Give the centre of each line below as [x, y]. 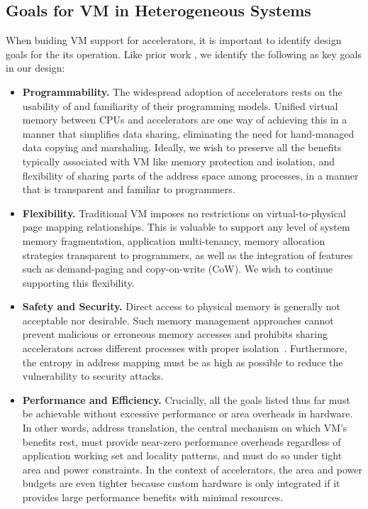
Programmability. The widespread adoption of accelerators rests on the [182, 91]
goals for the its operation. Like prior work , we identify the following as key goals [184, 54]
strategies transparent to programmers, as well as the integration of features [188, 254]
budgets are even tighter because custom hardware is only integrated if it [181, 483]
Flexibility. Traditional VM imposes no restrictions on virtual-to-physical [184, 213]
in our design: [35, 68]
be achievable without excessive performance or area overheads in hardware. [188, 414]
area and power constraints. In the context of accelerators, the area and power [192, 469]
